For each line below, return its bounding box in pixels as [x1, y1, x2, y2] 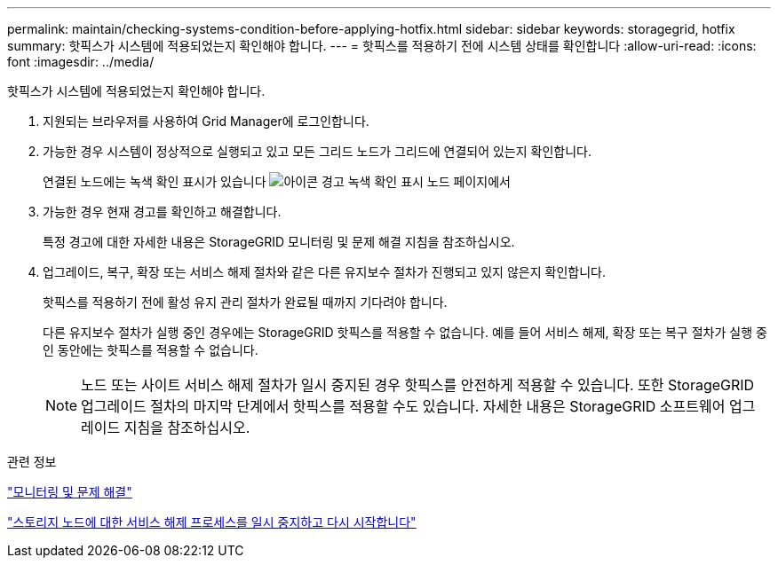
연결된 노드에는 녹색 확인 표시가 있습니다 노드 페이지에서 [43, 174, 511, 189]
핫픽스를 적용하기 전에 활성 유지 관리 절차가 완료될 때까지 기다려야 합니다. [43, 294, 448, 310]
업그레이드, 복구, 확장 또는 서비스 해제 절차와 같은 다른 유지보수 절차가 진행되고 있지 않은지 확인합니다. [43, 264, 606, 279]
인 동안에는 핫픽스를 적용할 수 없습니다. [43, 342, 258, 357]
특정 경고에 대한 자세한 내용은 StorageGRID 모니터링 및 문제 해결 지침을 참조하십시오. [43, 234, 515, 249]
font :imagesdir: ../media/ [7, 54, 155, 69]
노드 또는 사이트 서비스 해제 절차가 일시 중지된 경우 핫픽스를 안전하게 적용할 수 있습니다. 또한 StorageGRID [81, 376, 755, 394]
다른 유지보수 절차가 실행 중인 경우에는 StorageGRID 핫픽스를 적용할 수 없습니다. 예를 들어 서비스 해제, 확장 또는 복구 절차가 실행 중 [43, 325, 767, 340]
